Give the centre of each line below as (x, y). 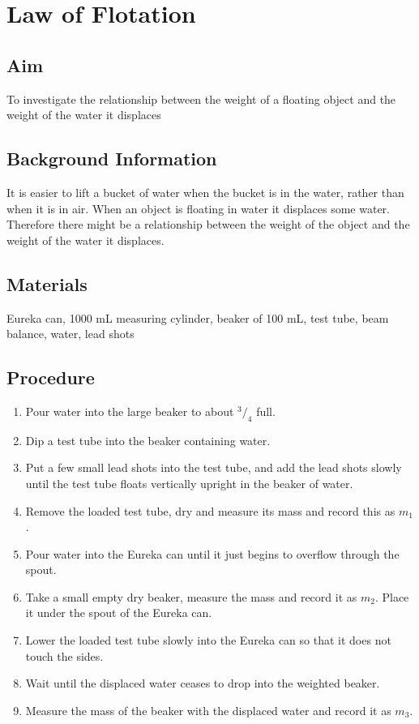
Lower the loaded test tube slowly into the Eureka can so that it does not (208, 640)
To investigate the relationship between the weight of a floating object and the (201, 99)
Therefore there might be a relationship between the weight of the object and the (208, 224)
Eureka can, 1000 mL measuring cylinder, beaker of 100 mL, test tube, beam (198, 317)
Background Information (112, 159)
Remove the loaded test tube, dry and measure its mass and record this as (210, 510)
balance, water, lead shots (71, 334)
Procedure (51, 377)
